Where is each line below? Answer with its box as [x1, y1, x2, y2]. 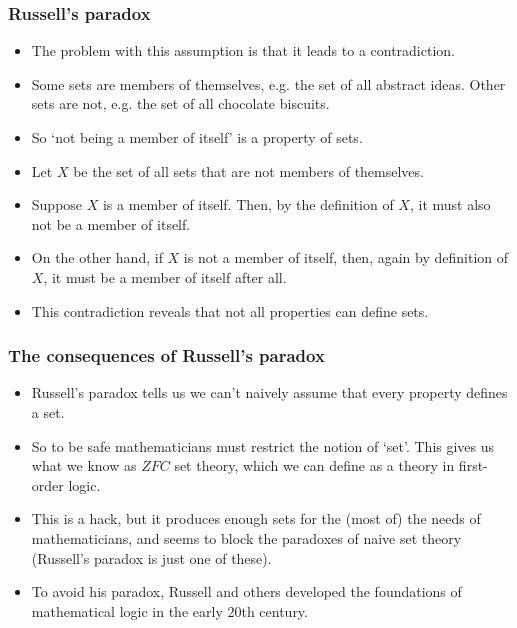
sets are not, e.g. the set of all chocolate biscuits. [31, 93, 330, 114]
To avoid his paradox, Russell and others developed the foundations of [31, 581, 462, 602]
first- [458, 455, 488, 476]
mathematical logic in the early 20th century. [31, 600, 308, 621]
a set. [31, 401, 65, 422]
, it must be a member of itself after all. [43, 266, 287, 287]
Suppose [31, 194, 83, 215]
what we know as [31, 455, 137, 476]
